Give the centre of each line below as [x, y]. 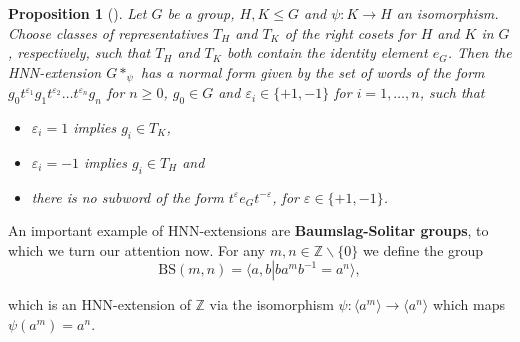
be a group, [201, 13]
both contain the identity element [327, 52]
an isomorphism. [447, 13]
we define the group [423, 249]
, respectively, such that [79, 52]
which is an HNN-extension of [99, 304]
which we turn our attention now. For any [136, 249]
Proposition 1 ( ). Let [77, 13]
